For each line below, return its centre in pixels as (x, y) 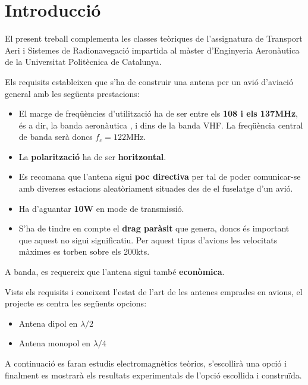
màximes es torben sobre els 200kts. (84, 251)
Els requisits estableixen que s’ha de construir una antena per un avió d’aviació (149, 81)
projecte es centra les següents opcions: (76, 303)
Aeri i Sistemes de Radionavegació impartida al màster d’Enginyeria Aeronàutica (152, 50)
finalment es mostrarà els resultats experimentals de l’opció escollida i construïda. (153, 375)
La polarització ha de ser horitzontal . (92, 156)
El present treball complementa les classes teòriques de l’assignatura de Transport (154, 38)
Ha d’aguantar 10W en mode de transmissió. (101, 208)
